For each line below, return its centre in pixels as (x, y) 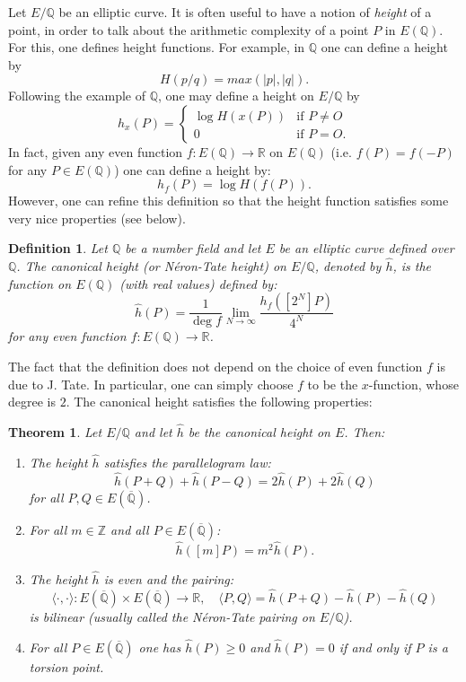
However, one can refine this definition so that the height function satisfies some (229, 201)
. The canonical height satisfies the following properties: (219, 402)
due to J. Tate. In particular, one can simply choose (151, 384)
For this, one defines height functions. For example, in (157, 47)
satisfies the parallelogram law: (187, 462)
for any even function (67, 336)
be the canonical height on (259, 431)
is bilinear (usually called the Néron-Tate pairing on (172, 616)
